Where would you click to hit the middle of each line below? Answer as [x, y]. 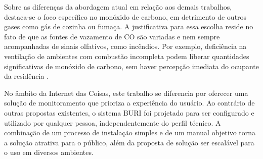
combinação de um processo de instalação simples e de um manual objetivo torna [130, 132]
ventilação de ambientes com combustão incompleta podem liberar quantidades [127, 56]
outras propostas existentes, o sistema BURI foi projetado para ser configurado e [129, 112]
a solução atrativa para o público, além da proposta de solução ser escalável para [129, 142]
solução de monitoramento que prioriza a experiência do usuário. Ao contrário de [129, 103]
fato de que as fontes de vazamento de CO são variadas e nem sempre [112, 36]
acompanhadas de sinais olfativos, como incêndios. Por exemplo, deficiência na [125, 46]
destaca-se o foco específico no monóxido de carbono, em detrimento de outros [125, 16]
